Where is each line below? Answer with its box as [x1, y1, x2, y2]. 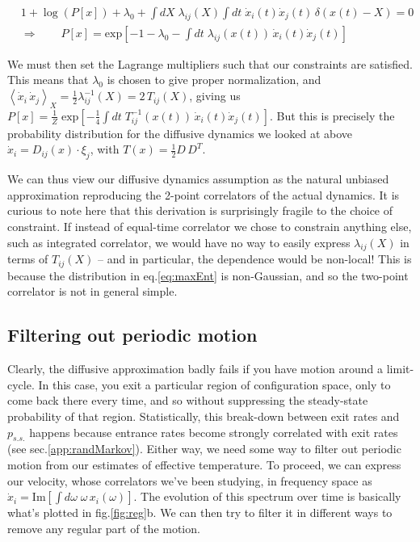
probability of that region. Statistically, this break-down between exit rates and [7, 408, 400, 425]
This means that [7, 71, 89, 88]
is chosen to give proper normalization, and [107, 71, 321, 88]
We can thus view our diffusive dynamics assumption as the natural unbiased [7, 170, 389, 187]
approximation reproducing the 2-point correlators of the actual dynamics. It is [7, 186, 400, 203]
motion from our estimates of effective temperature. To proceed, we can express [7, 456, 401, 473]
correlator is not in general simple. [7, 283, 178, 300]
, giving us [189, 87, 241, 104]
